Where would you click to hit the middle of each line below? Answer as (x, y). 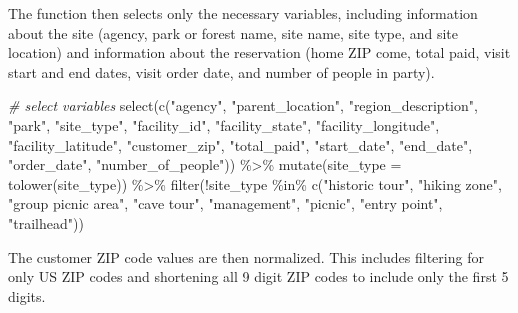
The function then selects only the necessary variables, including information (243, 13)
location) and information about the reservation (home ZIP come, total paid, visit (259, 52)
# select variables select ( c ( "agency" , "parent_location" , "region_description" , (243, 105)
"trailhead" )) (46, 222)
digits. (27, 295)
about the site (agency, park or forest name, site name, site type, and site (233, 32)
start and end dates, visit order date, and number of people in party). (221, 71)
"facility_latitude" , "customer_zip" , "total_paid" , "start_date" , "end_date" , (240, 144)
